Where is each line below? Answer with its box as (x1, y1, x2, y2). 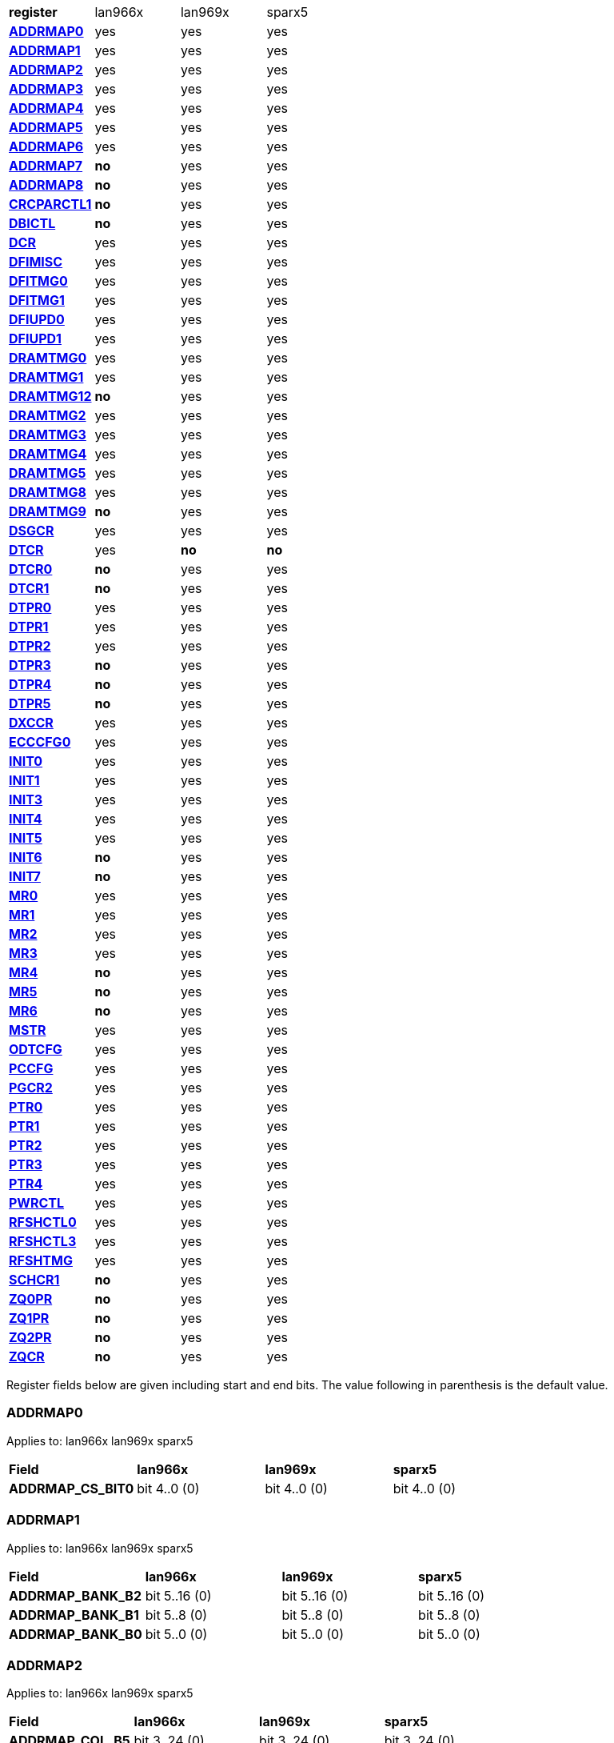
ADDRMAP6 (9, 138, 84, 154)
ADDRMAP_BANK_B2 (9, 1587, 142, 1604)
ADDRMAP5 (9, 119, 83, 135)
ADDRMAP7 (9, 158, 83, 174)
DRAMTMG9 (9, 503, 86, 519)
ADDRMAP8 (9, 177, 84, 193)
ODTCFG (9, 1041, 62, 1057)
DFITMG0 (9, 273, 68, 289)
